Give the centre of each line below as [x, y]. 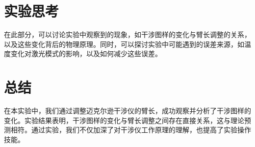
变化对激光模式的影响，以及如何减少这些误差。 [86, 53]
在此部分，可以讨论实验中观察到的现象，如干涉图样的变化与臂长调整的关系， [127, 34]
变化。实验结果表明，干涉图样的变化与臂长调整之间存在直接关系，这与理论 [124, 120]
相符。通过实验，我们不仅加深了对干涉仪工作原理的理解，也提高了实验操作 [131, 130]
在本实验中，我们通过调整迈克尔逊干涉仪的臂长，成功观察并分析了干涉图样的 [127, 111]
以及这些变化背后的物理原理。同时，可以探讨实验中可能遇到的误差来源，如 [124, 44]
